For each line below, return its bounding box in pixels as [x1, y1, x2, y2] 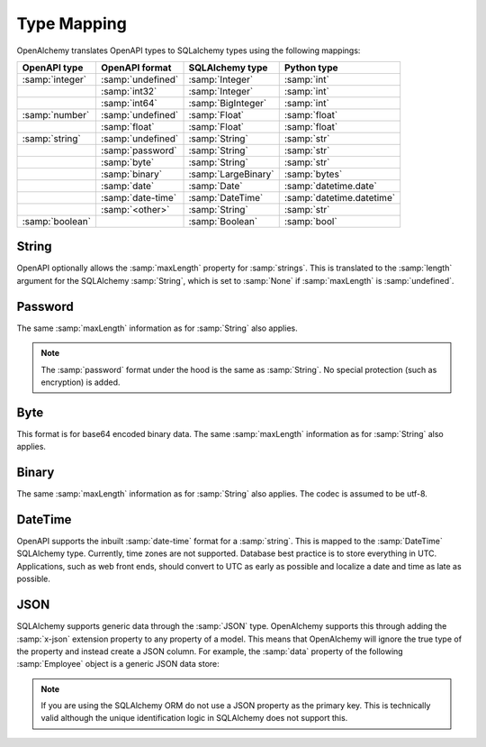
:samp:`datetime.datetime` [283, 191, 396, 204]
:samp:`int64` [100, 96, 157, 109]
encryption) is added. [40, 377, 121, 387]
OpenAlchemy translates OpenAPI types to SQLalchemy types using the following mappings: [16, 45, 361, 56]
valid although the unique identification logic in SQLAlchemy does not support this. [40, 713, 348, 724]
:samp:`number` [22, 108, 90, 121]
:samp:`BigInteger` [188, 96, 267, 109]
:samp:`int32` [100, 85, 157, 97]
